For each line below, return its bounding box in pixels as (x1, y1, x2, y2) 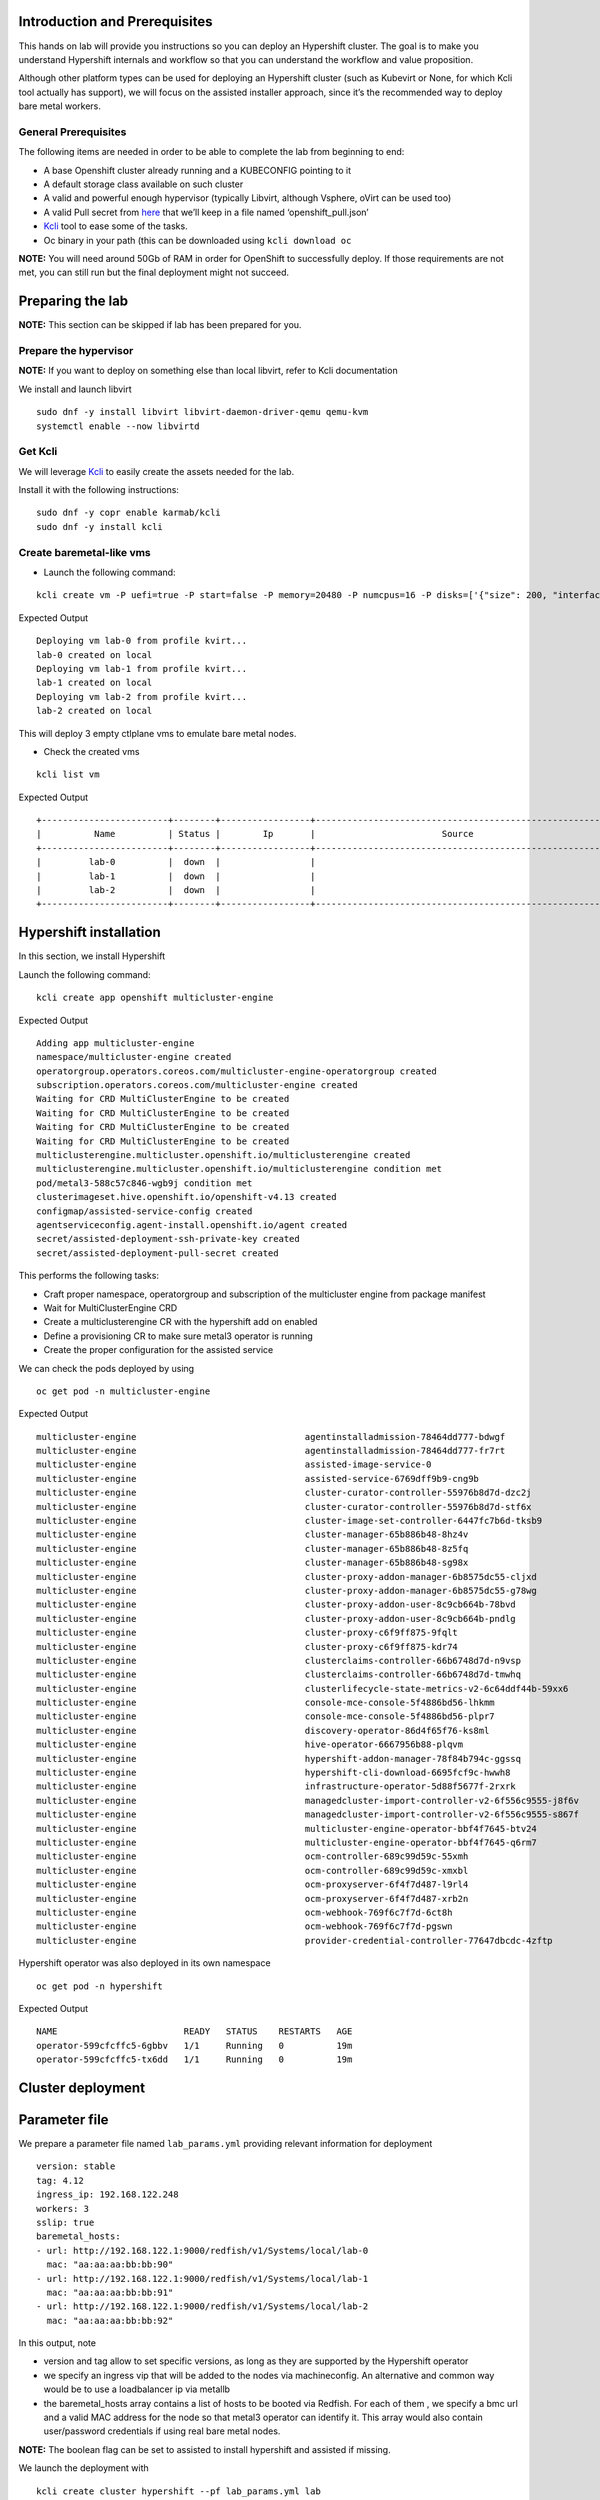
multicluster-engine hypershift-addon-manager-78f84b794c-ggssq (36, 1753, 522, 1764)
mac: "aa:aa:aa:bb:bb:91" (46, 2286, 174, 2298)
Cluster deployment (18, 2079, 145, 2096)
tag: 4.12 (36, 2175, 84, 2186)
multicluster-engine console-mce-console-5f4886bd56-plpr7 (36, 1711, 495, 1722)
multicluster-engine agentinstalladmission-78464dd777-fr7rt (36, 1445, 506, 1457)
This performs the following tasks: (18, 1270, 160, 1282)
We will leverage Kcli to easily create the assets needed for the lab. (18, 465, 295, 477)
